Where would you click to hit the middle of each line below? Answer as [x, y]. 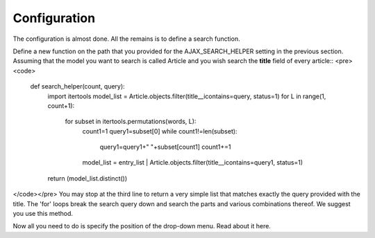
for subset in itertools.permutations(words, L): [131, 122]
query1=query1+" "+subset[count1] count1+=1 [165, 147]
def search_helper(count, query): [77, 86]
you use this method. [43, 214]
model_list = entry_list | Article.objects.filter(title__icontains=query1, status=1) [193, 163]
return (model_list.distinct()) [87, 178]
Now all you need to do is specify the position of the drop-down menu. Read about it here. [142, 226]
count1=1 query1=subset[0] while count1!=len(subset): [160, 131]
